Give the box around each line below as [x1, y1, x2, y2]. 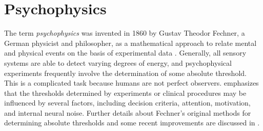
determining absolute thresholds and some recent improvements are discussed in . [4, 117, 260, 128]
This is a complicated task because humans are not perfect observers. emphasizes [4, 77, 259, 88]
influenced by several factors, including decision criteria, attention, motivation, [4, 97, 251, 108]
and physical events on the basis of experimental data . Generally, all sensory [4, 47, 247, 58]
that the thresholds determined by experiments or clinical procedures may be [4, 87, 247, 98]
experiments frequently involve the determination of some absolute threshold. [4, 67, 247, 78]
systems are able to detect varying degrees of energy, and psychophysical [4, 57, 232, 68]
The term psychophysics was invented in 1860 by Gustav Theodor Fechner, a [4, 28, 245, 38]
